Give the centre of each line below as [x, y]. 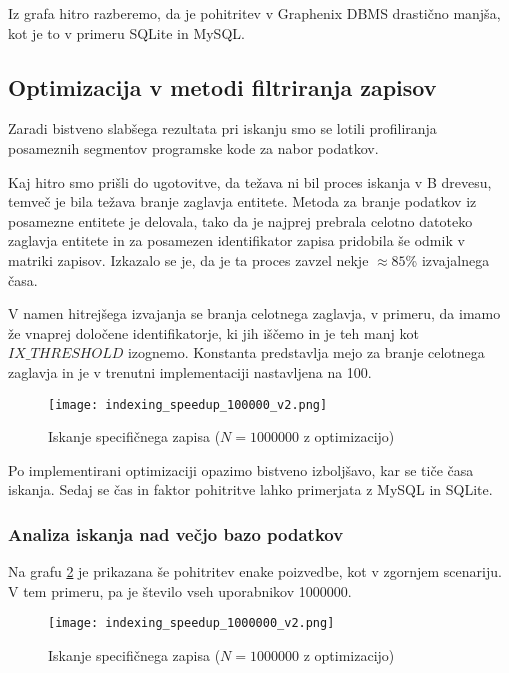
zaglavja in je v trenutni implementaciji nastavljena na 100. [190, 371]
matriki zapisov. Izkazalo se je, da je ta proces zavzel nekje [188, 259]
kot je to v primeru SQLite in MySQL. [126, 32]
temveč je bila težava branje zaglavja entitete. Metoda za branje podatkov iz [242, 201]
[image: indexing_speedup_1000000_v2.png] [191, 623]
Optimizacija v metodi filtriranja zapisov [222, 86]
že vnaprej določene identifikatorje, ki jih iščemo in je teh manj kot [213, 332]
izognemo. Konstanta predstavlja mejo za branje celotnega [306, 352]
